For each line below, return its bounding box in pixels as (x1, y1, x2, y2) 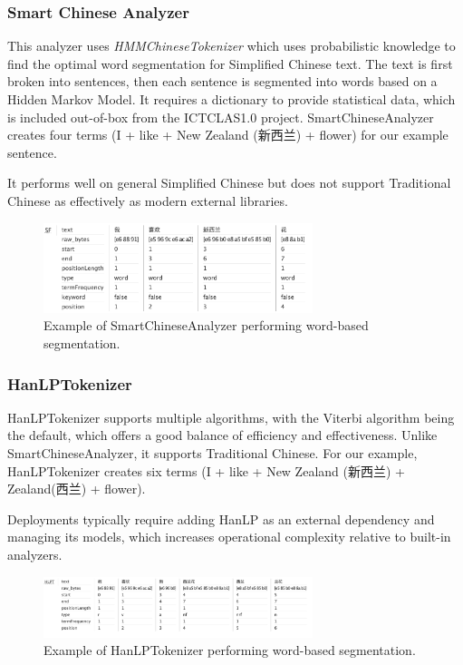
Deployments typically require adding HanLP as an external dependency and (7, 509, 435, 528)
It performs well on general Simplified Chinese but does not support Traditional (7, 173, 451, 192)
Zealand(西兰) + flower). (7, 479, 146, 498)
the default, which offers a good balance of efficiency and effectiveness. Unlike (7, 425, 438, 445)
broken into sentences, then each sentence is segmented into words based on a (7, 72, 438, 91)
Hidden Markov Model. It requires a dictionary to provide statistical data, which (7, 90, 456, 108)
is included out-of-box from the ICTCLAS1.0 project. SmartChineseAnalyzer (7, 107, 434, 126)
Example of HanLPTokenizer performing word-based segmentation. (43, 641, 416, 660)
